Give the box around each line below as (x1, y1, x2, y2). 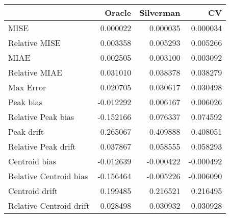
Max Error (8, 81, 46, 93)
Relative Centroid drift (8, 200, 90, 211)
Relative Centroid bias (8, 170, 88, 182)
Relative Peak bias (8, 111, 74, 123)
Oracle (105, 7, 132, 18)
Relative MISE (8, 37, 61, 49)
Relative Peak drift (8, 140, 76, 152)
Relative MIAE (8, 66, 62, 78)
